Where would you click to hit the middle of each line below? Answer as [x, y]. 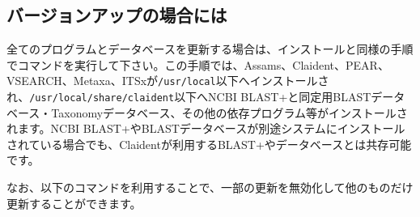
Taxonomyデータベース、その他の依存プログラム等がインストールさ [229, 112]
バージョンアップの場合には [117, 15]
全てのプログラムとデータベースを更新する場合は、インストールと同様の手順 [210, 49]
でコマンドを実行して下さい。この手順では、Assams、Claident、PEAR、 [198, 64]
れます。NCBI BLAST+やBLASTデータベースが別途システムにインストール [206, 128]
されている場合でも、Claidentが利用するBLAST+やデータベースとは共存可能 [209, 144]
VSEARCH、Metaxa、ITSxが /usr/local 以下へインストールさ [168, 81]
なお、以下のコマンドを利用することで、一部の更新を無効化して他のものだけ [210, 187]
